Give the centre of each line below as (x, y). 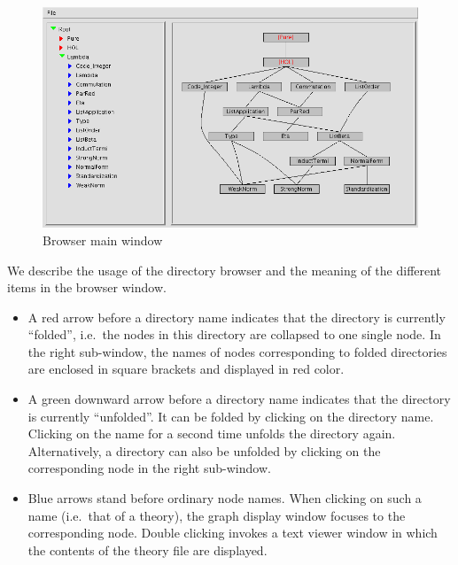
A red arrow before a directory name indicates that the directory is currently (237, 317)
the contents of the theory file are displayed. (147, 550)
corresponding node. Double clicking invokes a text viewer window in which (233, 533)
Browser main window (103, 240)
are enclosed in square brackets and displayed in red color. (186, 369)
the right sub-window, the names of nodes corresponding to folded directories (237, 351)
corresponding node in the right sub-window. (149, 468)
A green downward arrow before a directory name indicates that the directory (239, 399)
